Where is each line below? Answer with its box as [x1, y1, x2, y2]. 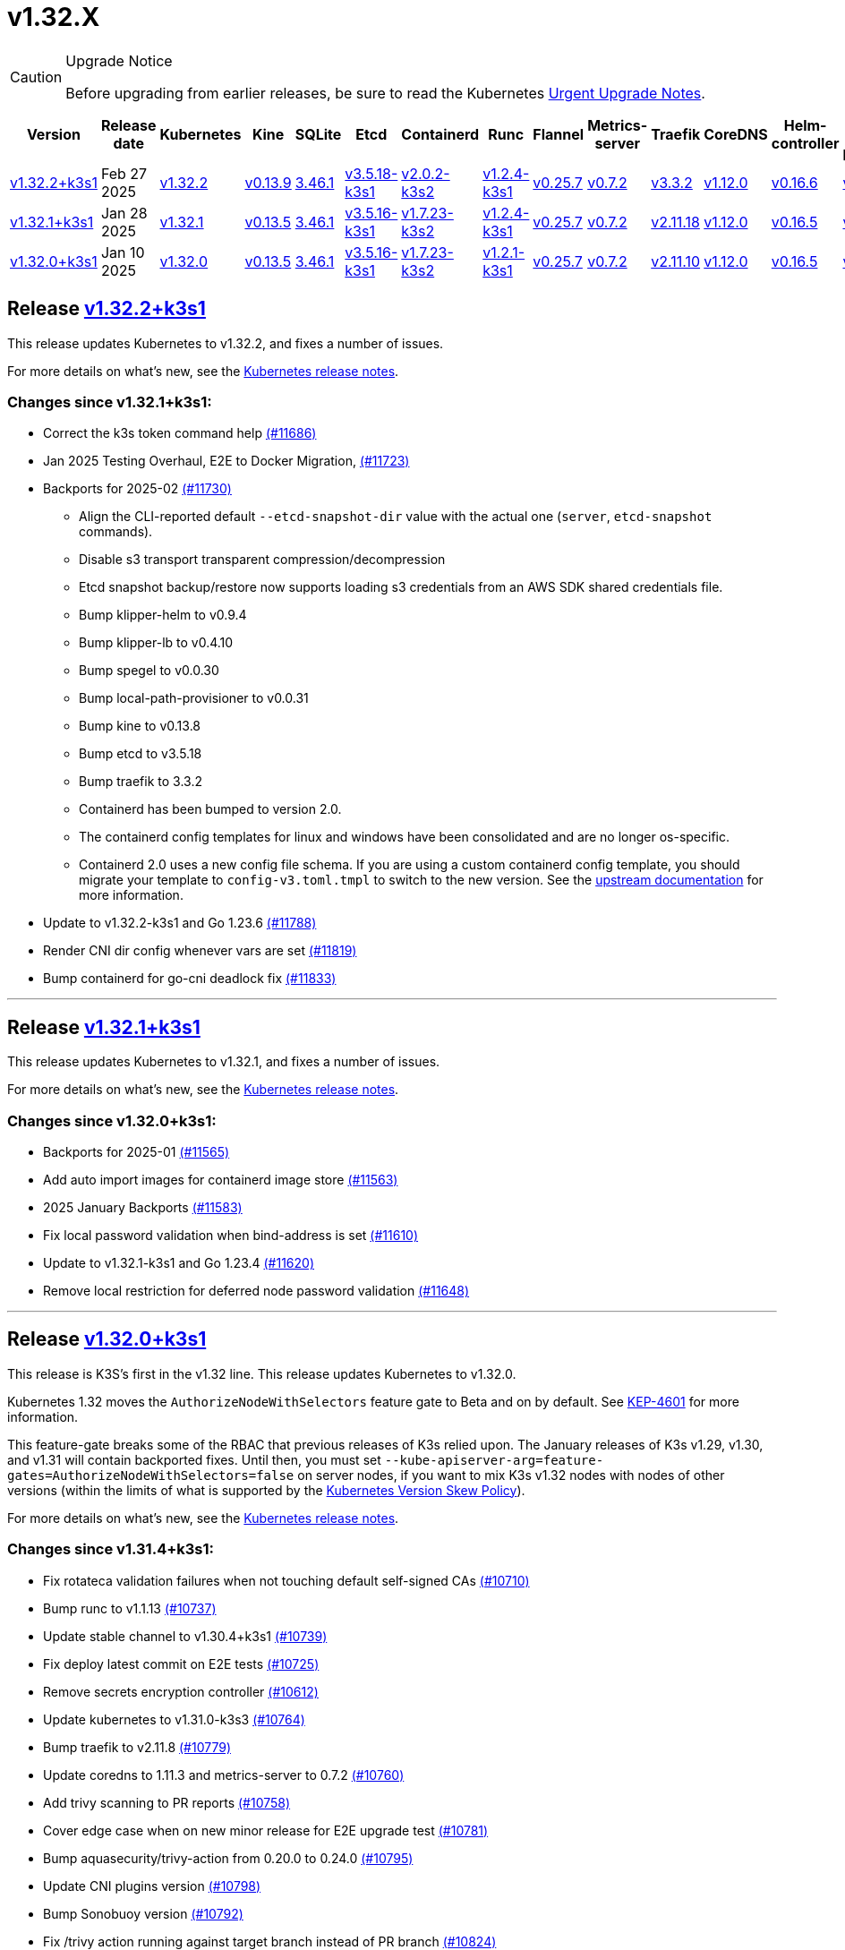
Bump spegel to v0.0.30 [79, 663, 219, 679]
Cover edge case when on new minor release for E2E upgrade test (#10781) [43, 1822, 489, 1838]
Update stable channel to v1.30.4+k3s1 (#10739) [43, 1628, 328, 1644]
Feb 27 [100, 164, 148, 183]
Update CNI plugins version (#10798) [43, 1877, 261, 1894]
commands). [79, 524, 153, 540]
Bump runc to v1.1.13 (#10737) [43, 1600, 217, 1616]
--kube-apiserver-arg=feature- [384, 1452, 604, 1467]
